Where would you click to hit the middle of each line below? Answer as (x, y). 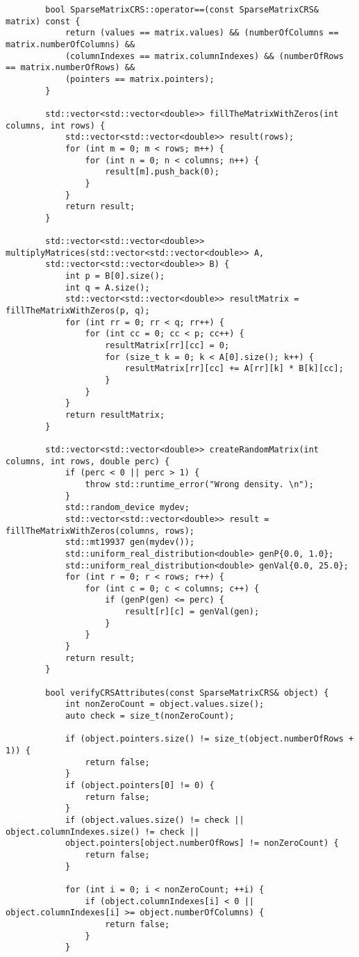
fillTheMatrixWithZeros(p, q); (78, 311)
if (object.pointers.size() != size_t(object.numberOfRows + (209, 739)
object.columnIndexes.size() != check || (103, 832)
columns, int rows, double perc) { (88, 461)
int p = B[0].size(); (115, 276)
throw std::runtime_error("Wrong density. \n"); (199, 484)
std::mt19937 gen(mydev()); (130, 542)
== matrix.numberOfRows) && (70, 68)
